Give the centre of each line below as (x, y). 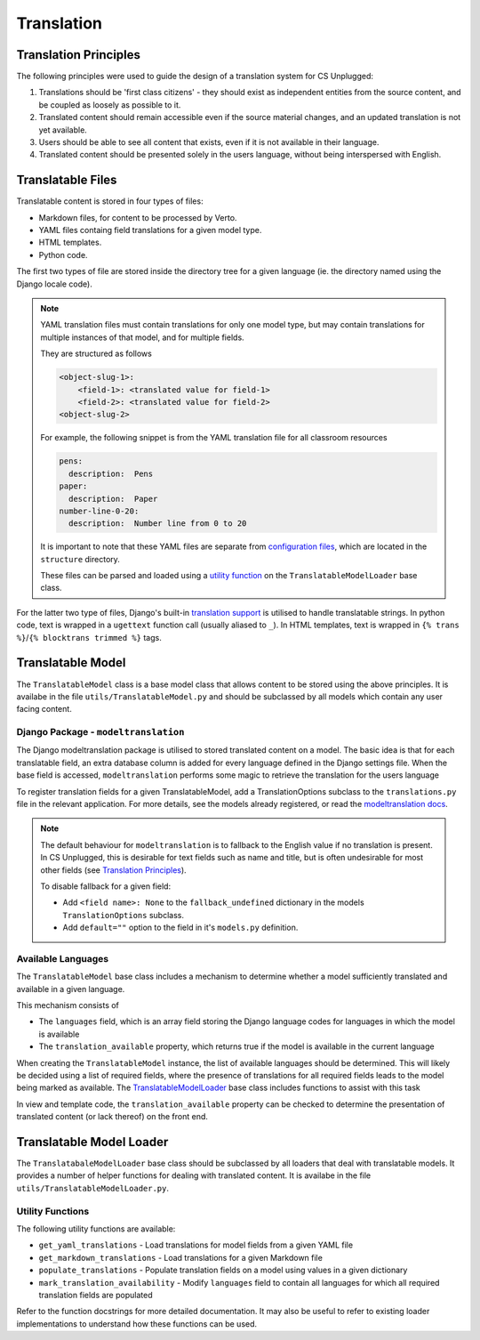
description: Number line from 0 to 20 (157, 524)
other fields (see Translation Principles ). (113, 870)
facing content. (44, 709)
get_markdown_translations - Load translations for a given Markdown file (181, 1257)
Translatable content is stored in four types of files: (110, 201)
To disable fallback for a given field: (106, 886)
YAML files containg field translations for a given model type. (150, 230)
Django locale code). (54, 284)
